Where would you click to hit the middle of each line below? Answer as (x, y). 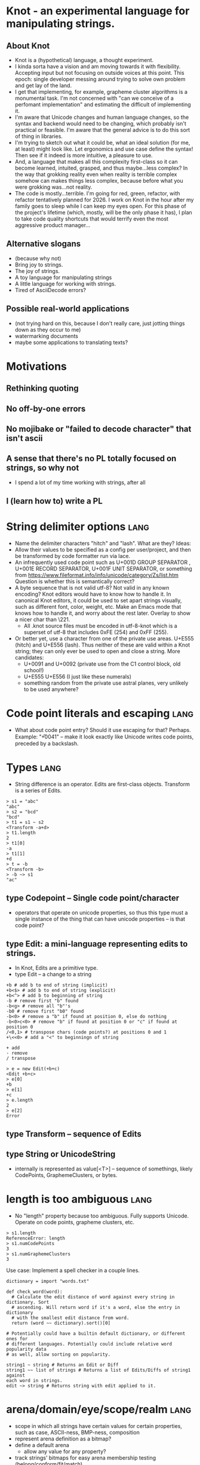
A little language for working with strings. (65, 284)
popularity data (26, 1349)
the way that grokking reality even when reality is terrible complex (96, 174)
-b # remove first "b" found (42, 1001)
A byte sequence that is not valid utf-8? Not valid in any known (92, 588)
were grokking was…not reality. (53, 187)
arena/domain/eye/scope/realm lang (99, 1409)
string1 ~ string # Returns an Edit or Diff (62, 1365)
